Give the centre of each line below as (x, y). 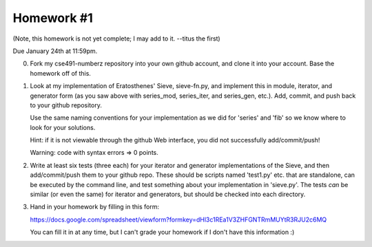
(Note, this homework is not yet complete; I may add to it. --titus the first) (116, 39)
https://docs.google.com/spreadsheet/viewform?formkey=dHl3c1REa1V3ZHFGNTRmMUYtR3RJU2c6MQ (178, 219)
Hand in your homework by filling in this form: (95, 207)
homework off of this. (60, 73)
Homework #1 (53, 18)
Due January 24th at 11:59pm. (55, 51)
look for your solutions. (63, 127)
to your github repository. (66, 105)
